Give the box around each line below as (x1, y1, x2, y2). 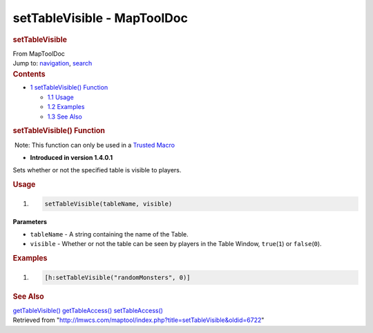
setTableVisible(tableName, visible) (44, 200, 173, 208)
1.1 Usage (47, 93, 74, 101)
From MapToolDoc (12, 49, 66, 58)
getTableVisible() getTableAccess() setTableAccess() (12, 306, 164, 314)
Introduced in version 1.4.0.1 (30, 154, 113, 162)
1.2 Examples (47, 103, 85, 111)
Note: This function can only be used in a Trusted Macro (14, 141, 175, 149)
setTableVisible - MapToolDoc (12, 10, 188, 26)
